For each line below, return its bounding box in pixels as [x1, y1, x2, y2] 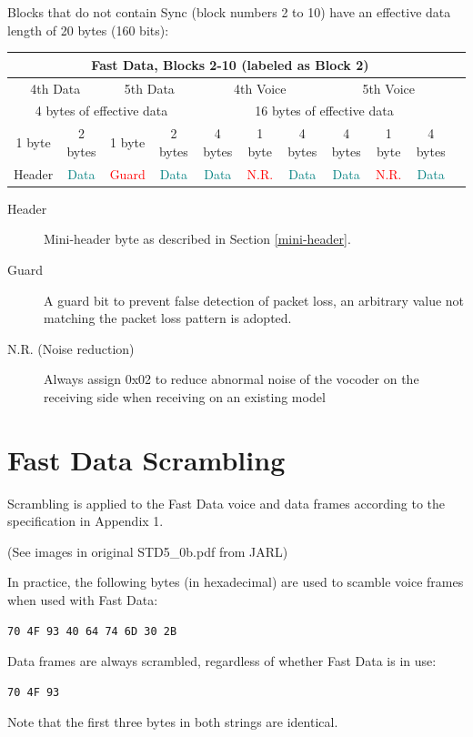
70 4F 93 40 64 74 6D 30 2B [7, 624, 177, 638]
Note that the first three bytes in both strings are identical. [7, 712, 338, 732]
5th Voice [362, 78, 415, 97]
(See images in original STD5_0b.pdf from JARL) [7, 541, 288, 560]
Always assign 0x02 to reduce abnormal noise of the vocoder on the [44, 369, 419, 389]
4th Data [30, 78, 81, 97]
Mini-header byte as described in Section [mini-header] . [44, 229, 351, 248]
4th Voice [234, 78, 287, 97]
